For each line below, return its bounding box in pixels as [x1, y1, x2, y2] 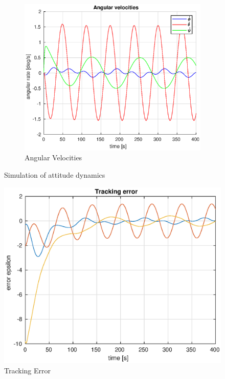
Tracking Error [4, 365, 51, 375]
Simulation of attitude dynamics [4, 170, 105, 180]
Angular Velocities [25, 152, 82, 163]
